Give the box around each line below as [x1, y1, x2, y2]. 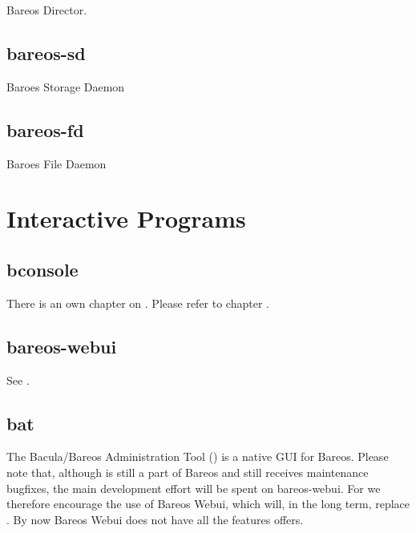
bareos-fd [6, 117, 84, 142]
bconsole [6, 256, 79, 281]
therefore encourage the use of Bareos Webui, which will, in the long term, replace [6, 495, 410, 512]
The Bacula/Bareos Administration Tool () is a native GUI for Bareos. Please [6, 448, 389, 465]
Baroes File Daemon [6, 155, 107, 172]
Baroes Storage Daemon [6, 78, 125, 95]
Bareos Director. [6, 2, 87, 18]
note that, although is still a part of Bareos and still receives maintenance [6, 463, 369, 480]
